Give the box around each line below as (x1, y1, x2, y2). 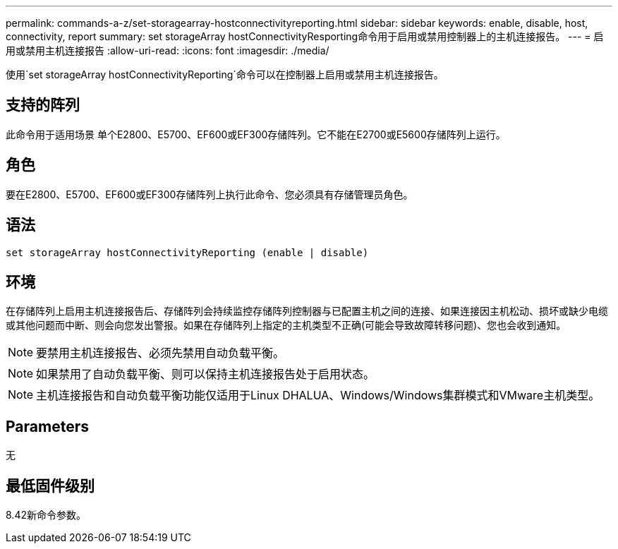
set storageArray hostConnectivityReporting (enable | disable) (6, 246, 369, 258)
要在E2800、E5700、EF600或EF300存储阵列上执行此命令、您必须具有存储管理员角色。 (6, 188, 413, 200)
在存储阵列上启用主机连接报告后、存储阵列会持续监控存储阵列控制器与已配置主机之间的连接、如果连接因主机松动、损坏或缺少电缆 (6, 305, 608, 318)
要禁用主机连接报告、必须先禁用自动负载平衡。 (36, 346, 285, 361)
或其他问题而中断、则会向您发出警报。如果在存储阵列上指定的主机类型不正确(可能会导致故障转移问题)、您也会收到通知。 (6, 319, 566, 332)
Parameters (6, 417, 89, 435)
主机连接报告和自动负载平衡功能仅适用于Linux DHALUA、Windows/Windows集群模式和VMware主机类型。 (36, 388, 600, 403)
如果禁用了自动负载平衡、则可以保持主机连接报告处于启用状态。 (36, 367, 375, 382)
